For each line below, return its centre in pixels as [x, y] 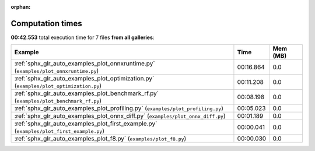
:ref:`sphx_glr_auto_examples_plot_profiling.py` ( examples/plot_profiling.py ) [119, 108]
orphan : [21, 7]
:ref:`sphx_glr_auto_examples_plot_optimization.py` [84, 79]
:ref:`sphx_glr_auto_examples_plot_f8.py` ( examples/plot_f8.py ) [100, 139]
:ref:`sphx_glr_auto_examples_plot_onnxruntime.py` [85, 64]
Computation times [46, 23]
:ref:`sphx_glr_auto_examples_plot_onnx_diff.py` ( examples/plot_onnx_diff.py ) [120, 116]
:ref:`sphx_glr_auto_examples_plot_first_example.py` [86, 124]
